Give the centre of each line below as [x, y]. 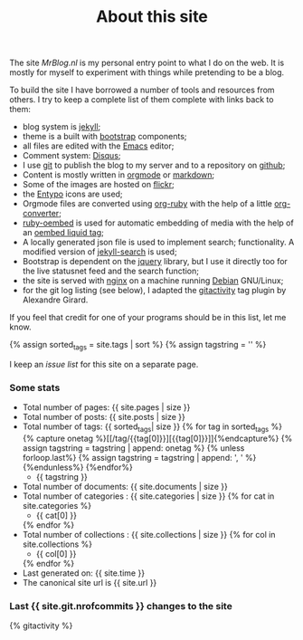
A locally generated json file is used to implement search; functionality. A [158, 243]
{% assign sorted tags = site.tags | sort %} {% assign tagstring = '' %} [138, 346]
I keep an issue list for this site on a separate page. [104, 364]
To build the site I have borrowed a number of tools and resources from [142, 90]
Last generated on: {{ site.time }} [84, 573]
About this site [152, 17]
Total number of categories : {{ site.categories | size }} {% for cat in [148, 496]
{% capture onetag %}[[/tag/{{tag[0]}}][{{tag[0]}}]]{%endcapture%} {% [157, 439]
